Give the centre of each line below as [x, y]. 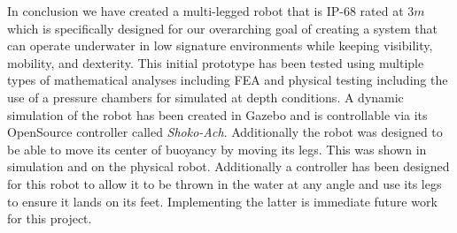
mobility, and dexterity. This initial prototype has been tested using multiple [216, 62]
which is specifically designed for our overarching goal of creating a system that [222, 28]
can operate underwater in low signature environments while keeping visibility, [220, 45]
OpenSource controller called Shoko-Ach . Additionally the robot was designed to [225, 132]
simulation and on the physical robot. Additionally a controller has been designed [228, 166]
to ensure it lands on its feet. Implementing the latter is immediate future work [222, 201]
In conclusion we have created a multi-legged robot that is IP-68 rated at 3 [211, 11]
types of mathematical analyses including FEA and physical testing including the [228, 80]
